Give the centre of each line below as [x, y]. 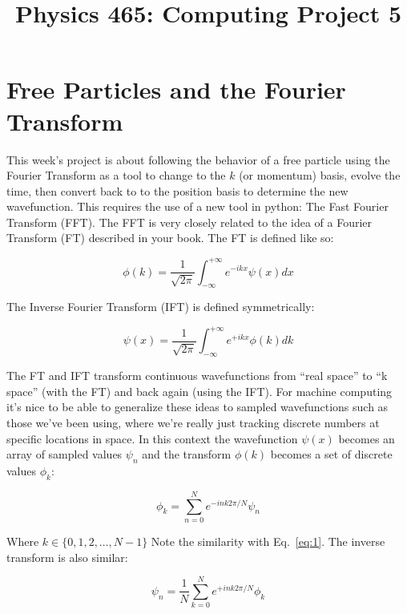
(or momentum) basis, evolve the [320, 175]
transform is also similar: [67, 557]
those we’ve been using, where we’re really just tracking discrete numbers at [193, 423]
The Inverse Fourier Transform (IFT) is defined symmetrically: [161, 307]
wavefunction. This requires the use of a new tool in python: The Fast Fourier [197, 206]
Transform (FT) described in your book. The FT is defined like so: [170, 238]
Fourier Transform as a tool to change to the [116, 175]
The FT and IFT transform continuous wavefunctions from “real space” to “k [197, 376]
